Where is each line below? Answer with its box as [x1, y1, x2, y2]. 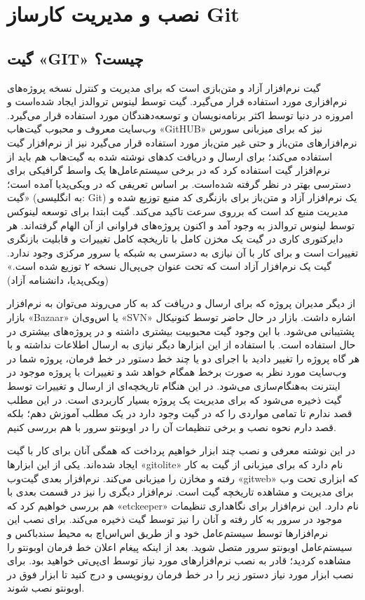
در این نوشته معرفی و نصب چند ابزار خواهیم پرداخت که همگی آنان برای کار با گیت [7, 443, 356, 458]
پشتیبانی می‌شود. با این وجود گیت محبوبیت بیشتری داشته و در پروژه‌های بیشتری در [7, 323, 355, 338]
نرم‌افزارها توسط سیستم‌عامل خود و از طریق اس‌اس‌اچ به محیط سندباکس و [7, 525, 329, 540]
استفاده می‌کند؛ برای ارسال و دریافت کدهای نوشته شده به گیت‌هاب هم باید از [7, 149, 333, 163]
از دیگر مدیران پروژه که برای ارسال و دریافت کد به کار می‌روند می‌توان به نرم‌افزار [7, 296, 356, 311]
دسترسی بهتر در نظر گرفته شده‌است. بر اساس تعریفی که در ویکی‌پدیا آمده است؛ [7, 176, 351, 191]
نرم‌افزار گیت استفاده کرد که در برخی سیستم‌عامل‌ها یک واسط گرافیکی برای [7, 163, 331, 177]
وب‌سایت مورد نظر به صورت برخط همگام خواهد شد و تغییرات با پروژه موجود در [7, 364, 347, 379]
